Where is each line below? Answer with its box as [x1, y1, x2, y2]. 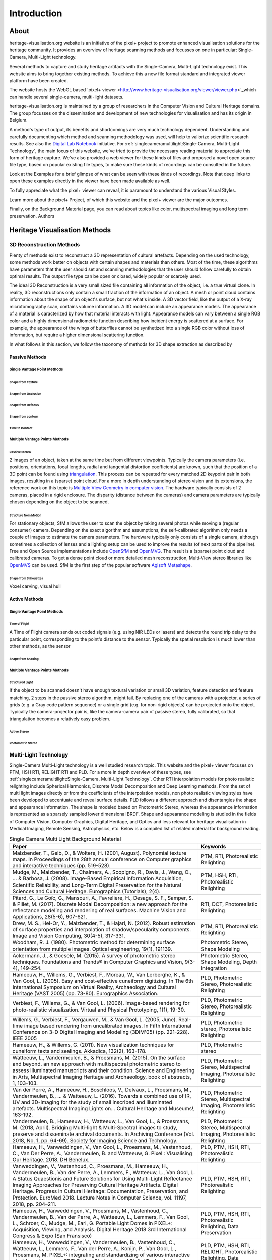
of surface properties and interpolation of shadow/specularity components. [12, 926, 191, 933]
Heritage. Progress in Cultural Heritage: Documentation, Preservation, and [12, 1187, 188, 1194]
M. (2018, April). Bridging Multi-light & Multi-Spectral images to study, [12, 1124, 178, 1131]
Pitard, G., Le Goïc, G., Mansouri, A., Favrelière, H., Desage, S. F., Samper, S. [12, 894, 193, 901]
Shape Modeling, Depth [200, 958, 257, 965]
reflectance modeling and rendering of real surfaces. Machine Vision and [12, 907, 186, 914]
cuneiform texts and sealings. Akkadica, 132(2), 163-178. [12, 1047, 147, 1054]
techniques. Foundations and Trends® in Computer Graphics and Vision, [12, 958, 184, 965]
